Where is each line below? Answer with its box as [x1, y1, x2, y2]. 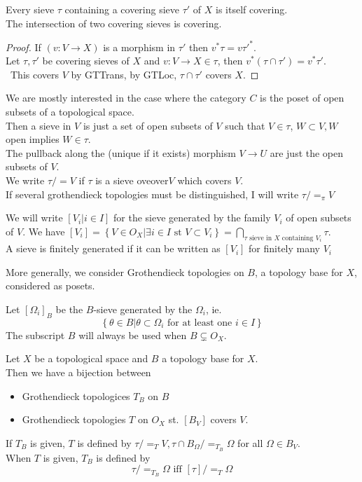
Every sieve [6, 2, 55, 16]
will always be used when [78, 327, 187, 342]
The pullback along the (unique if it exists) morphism [6, 145, 236, 160]
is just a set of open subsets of [83, 118, 213, 132]
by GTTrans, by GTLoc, [71, 67, 177, 81]
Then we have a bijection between [6, 365, 151, 380]
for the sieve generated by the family [113, 210, 271, 225]
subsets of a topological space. [6, 104, 134, 119]
